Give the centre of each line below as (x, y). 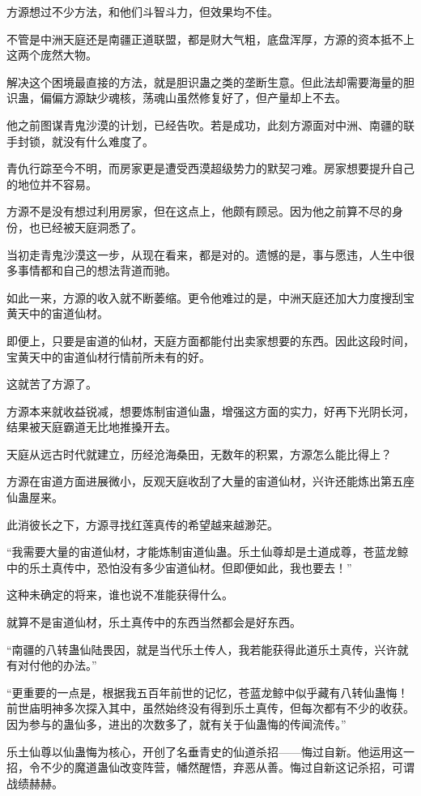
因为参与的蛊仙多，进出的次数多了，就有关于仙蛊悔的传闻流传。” (176, 724)
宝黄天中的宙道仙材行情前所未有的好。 (108, 356)
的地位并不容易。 (52, 184)
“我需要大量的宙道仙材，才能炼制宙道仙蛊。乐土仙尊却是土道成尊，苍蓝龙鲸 (208, 552)
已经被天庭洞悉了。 (91, 227)
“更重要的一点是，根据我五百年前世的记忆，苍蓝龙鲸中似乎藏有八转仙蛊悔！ (208, 692)
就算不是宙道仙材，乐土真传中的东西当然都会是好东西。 (154, 622)
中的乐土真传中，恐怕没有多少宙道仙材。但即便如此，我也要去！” (179, 567)
